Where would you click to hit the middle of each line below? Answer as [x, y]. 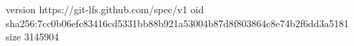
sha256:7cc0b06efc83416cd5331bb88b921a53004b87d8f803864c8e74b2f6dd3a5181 [177, 23]
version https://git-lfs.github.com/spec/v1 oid [105, 9]
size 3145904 [32, 37]
